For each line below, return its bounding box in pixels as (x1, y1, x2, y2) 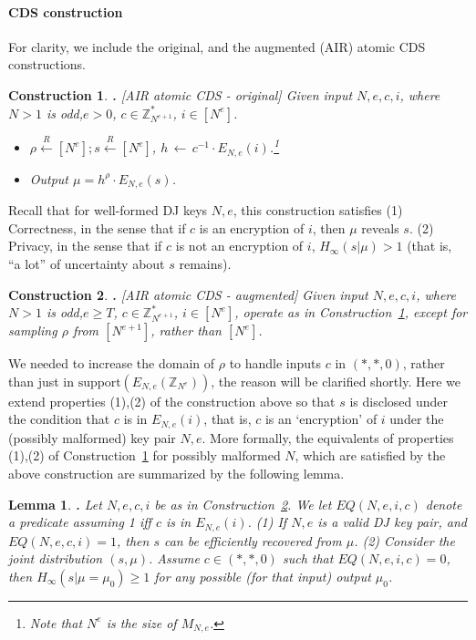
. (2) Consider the (354, 531, 455, 550)
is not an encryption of (175, 236, 304, 255)
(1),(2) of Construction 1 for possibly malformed (8, 446, 281, 465)
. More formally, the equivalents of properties (202, 428, 454, 447)
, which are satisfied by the (295, 446, 446, 465)
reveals (361, 218, 399, 237)
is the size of (106, 613, 177, 632)
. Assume (148, 549, 200, 568)
